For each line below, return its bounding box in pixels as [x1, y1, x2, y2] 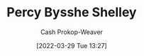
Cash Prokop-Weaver [40, 28, 104, 36]
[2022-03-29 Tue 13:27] [36, 41, 107, 50]
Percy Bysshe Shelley [6, 4, 137, 21]
